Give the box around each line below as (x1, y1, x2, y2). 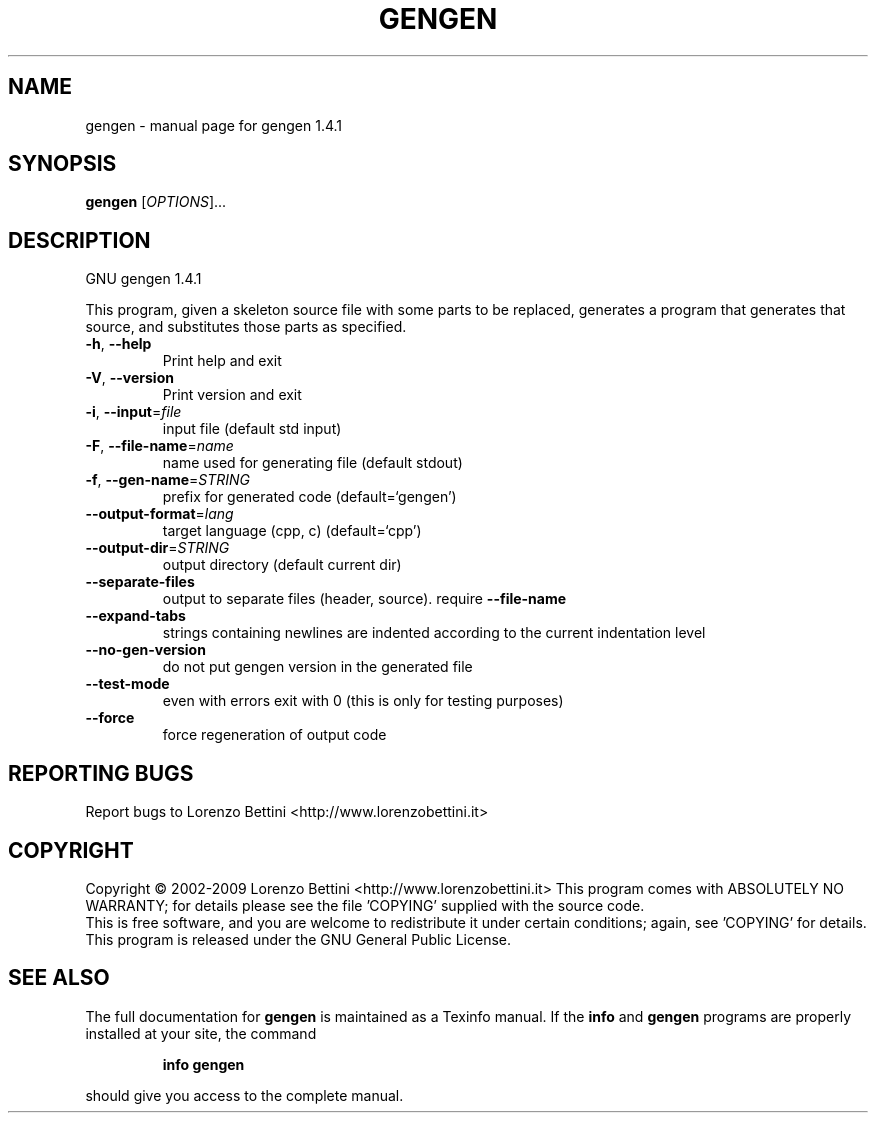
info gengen (162, 1055, 245, 1073)
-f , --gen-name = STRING (85, 471, 250, 489)
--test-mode (85, 675, 170, 693)
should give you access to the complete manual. (85, 1086, 404, 1104)
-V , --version (85, 369, 174, 387)
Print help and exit (162, 352, 282, 370)
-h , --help (85, 335, 152, 353)
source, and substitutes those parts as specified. (85, 318, 407, 336)
